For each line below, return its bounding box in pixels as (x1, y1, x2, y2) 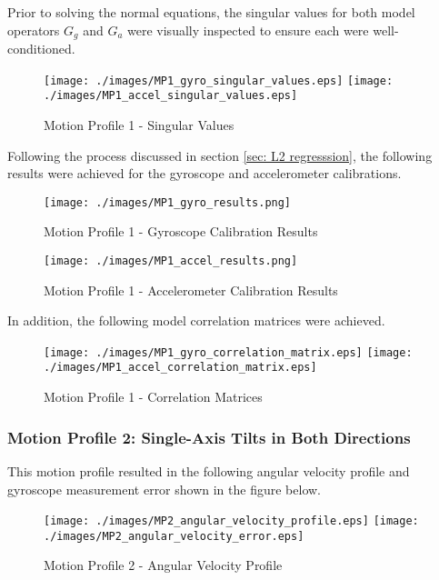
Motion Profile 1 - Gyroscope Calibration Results (44, 222, 318, 241)
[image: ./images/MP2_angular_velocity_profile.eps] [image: (44, 515, 419, 528)
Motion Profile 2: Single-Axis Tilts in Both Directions (7, 425, 411, 448)
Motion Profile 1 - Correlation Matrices (44, 387, 263, 406)
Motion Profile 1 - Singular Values (44, 115, 234, 134)
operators (7, 20, 60, 39)
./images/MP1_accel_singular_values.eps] (44, 89, 298, 103)
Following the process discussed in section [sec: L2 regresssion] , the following (7, 145, 433, 165)
